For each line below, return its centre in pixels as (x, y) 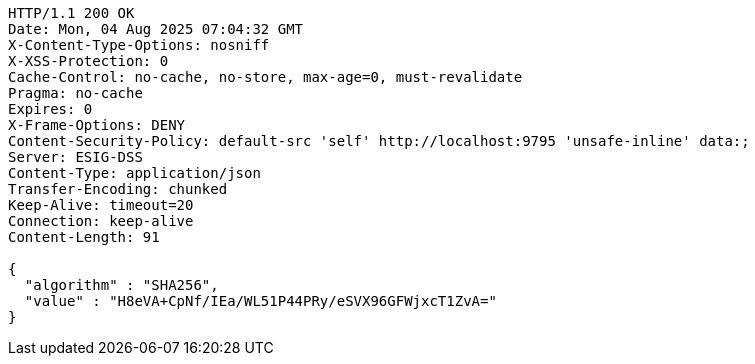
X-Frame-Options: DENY (97, 125)
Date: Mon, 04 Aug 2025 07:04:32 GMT (156, 29)
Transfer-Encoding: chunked (118, 189)
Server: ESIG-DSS (75, 157)
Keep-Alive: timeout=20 (101, 205)
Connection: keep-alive (101, 221)
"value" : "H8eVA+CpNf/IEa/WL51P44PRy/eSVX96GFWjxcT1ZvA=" (260, 301)
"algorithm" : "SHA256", (121, 285)
